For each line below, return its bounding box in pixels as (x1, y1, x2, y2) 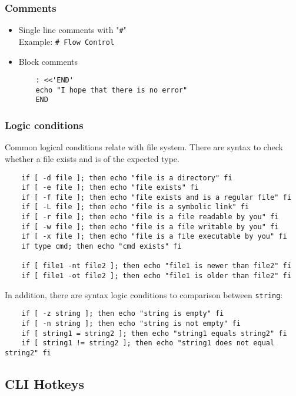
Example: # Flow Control (18, 35, 115, 47)
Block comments (18, 55, 78, 67)
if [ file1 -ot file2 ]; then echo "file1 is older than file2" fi (21, 272, 291, 280)
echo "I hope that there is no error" (35, 85, 188, 94)
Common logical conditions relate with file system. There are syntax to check (5, 141, 283, 153)
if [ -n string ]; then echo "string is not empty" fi (21, 319, 241, 328)
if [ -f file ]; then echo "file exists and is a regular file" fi (21, 193, 291, 202)
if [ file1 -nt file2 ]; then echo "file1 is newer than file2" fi (21, 262, 291, 270)
